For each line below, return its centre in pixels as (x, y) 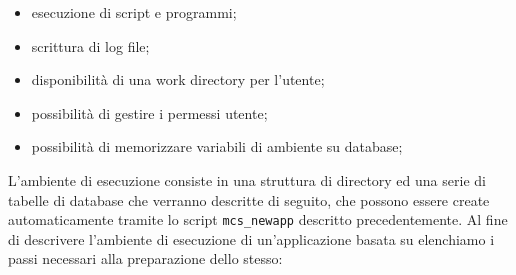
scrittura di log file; (90, 45)
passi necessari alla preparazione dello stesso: (145, 258)
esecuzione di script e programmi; (134, 12)
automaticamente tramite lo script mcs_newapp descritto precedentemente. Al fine (258, 219)
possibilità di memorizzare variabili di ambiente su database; (217, 146)
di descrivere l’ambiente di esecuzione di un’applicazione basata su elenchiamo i (251, 238)
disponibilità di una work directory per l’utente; (178, 79)
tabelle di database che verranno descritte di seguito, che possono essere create (249, 199)
